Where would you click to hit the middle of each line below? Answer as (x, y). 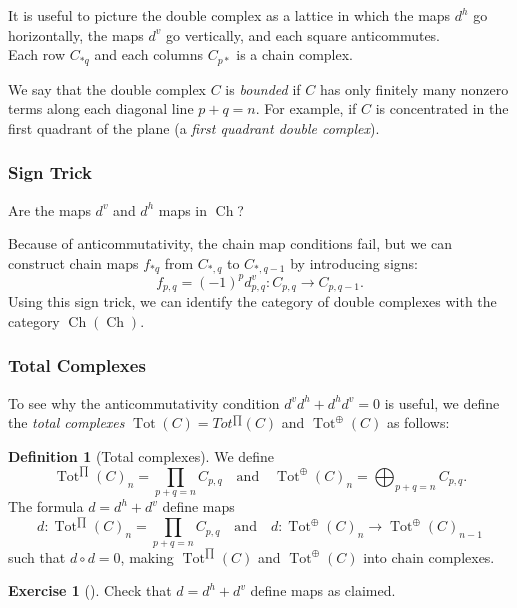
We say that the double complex (107, 88)
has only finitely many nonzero (414, 88)
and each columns (148, 54)
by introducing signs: (354, 262)
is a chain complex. (295, 54)
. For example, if (306, 108)
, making (147, 556)
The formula (46, 506)
